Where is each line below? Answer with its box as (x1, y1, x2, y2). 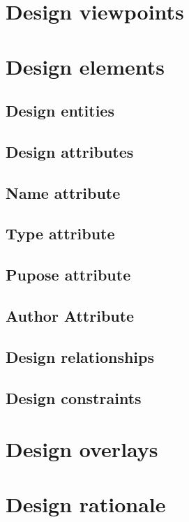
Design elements (6, 52, 165, 80)
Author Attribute (6, 305, 135, 327)
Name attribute (6, 181, 121, 203)
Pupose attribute (6, 264, 131, 285)
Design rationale (6, 489, 166, 518)
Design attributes (6, 140, 134, 162)
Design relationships (6, 345, 155, 367)
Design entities (6, 100, 114, 121)
